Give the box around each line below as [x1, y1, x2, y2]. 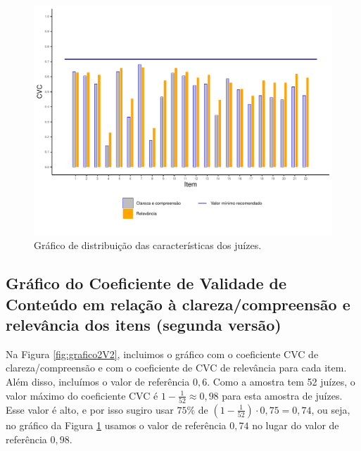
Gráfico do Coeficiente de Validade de [6, 272, 286, 294]
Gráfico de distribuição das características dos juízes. [34, 238, 262, 253]
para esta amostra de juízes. [222, 388, 343, 402]
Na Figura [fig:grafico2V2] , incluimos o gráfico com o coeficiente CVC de [6, 346, 319, 361]
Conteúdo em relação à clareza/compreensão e [6, 293, 350, 315]
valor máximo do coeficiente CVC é [6, 388, 158, 402]
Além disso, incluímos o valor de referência [6, 374, 190, 389]
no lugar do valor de [252, 417, 339, 432]
